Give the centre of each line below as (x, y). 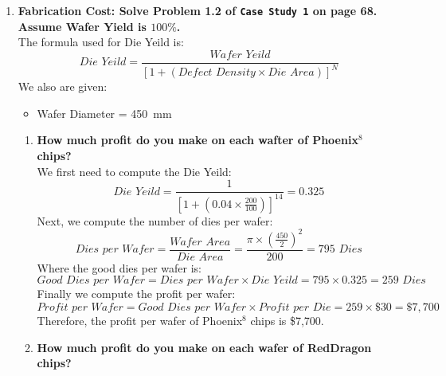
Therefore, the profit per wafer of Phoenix (140, 320)
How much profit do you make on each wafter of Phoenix (198, 140)
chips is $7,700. (287, 320)
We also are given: (63, 86)
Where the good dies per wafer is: (119, 267)
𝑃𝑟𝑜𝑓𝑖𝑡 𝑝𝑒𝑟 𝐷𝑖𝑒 (295, 307)
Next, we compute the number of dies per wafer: (155, 220)
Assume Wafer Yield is (82, 26)
